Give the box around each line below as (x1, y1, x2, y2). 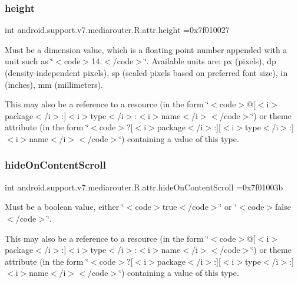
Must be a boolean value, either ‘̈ (5, 200, 124, 213)
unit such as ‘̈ (5, 55, 54, 67)
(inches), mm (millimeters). (5, 78, 104, 90)
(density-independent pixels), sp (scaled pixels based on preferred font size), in (5, 67, 288, 78)
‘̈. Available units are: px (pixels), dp (144, 55, 276, 67)
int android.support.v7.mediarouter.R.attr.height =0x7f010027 (5, 24, 230, 36)
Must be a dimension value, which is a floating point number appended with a (5, 43, 287, 55)
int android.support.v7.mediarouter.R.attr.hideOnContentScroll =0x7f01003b (5, 180, 283, 193)
